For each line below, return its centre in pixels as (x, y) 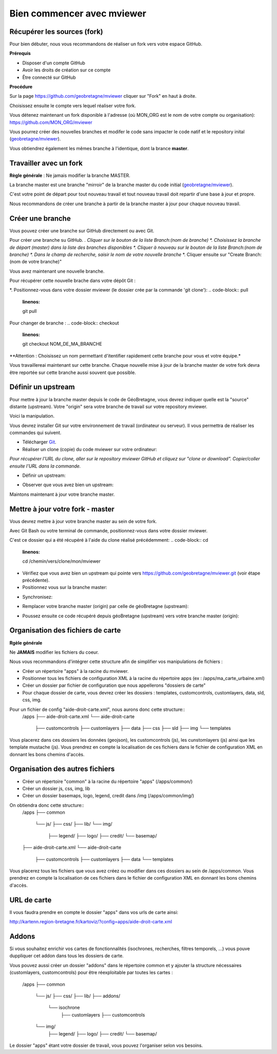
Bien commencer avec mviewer (78, 13)
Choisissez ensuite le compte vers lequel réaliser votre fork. (73, 105)
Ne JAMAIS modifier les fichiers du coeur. (54, 652)
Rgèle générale (26, 642)
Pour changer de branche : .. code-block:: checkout (64, 323)
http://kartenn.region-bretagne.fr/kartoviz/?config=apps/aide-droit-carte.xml (91, 922)
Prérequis (20, 53)
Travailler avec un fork (46, 163)
